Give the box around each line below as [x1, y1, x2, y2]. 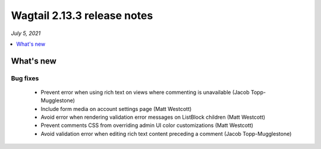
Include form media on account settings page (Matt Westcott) [40, 105, 192, 112]
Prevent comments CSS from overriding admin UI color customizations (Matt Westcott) [40, 122, 254, 129]
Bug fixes [11, 74, 39, 83]
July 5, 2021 [11, 30, 41, 37]
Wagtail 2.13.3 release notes [11, 9, 153, 22]
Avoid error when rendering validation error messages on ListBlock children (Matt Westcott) [40, 113, 266, 121]
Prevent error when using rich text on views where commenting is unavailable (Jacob [40, 88, 250, 96]
